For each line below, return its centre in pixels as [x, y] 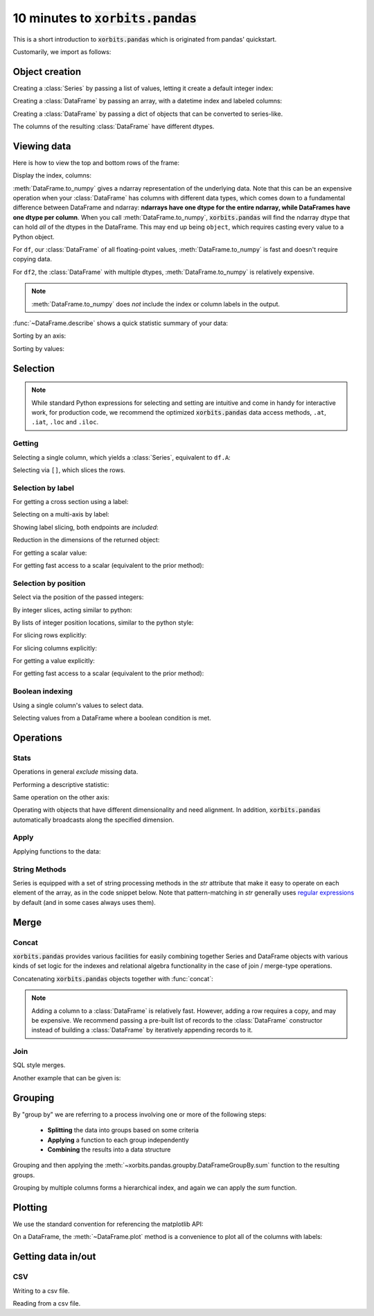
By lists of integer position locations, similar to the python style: [103, 622]
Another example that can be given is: [67, 1077]
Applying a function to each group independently [118, 1140]
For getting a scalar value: [50, 553]
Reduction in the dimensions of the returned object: [86, 540]
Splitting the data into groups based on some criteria [123, 1130]
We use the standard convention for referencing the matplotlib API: [108, 1224]
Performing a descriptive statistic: [61, 784]
